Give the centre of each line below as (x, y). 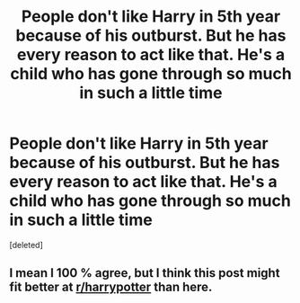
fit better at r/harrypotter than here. (111, 287)
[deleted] (26, 245)
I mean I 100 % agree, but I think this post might (145, 273)
